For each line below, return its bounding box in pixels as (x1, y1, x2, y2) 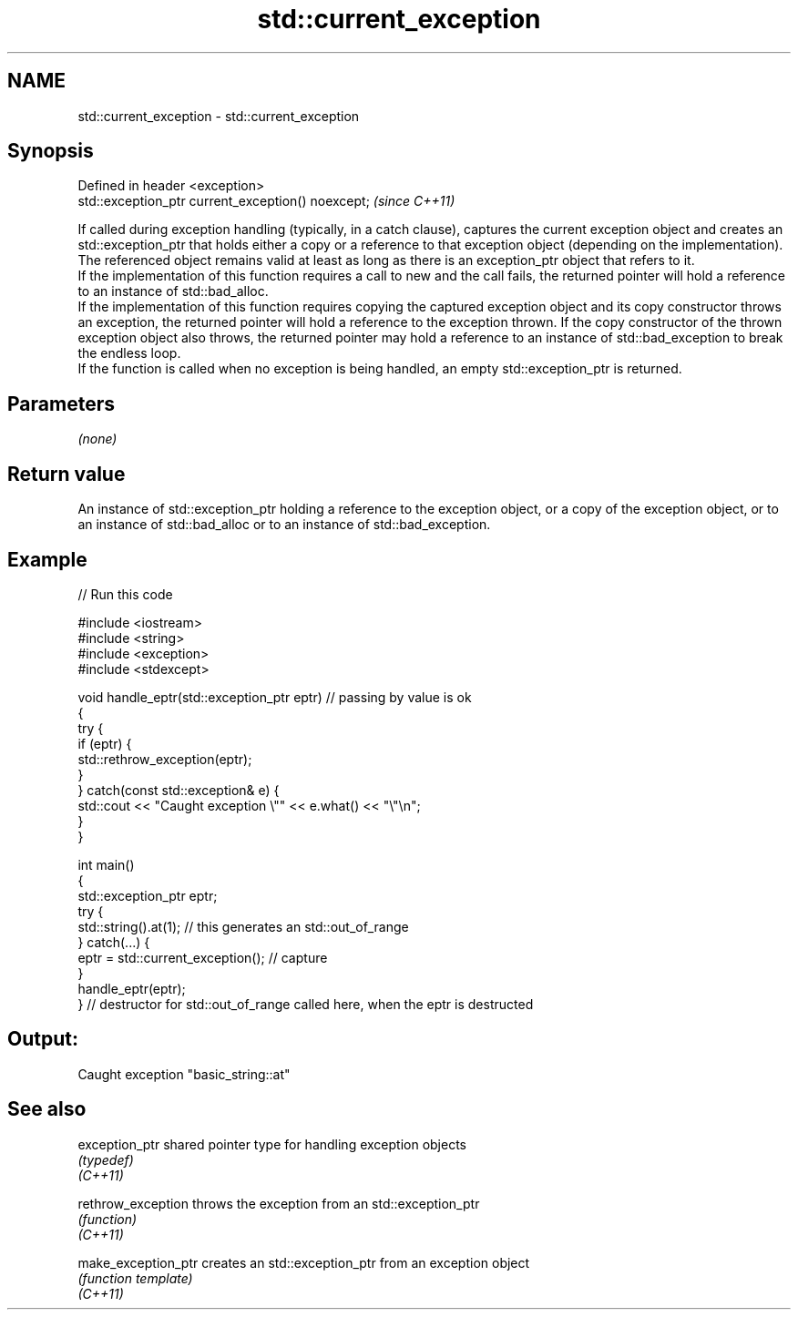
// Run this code (77, 586, 173, 602)
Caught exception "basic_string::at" (77, 1066, 291, 1082)
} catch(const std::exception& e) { (77, 781, 280, 798)
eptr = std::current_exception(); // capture (77, 949, 328, 965)
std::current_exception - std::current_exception (77, 107, 360, 124)
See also (7, 1097, 87, 1121)
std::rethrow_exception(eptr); (77, 750, 252, 767)
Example (7, 547, 87, 571)
